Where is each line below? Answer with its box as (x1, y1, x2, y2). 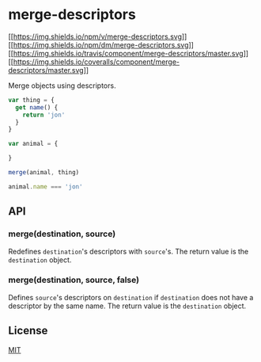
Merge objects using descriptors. (8, 81, 116, 90)
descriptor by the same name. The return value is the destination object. (8, 301, 247, 311)
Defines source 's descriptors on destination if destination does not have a (8, 292, 254, 302)
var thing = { (8, 96, 55, 104)
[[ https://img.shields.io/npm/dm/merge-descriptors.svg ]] (8, 40, 194, 49)
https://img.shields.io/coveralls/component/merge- (13, 57, 180, 67)
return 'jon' (22, 111, 66, 119)
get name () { (15, 103, 59, 112)
